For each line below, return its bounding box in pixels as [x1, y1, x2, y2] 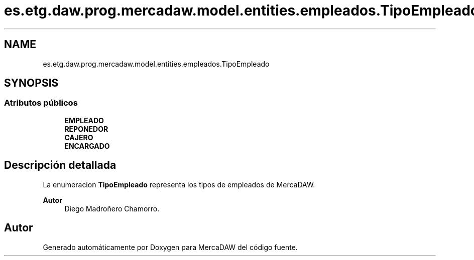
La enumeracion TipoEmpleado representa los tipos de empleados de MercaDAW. [43, 180, 315, 189]
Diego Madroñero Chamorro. [64, 204, 160, 213]
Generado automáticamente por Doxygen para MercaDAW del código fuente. [43, 242, 298, 251]
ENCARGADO [64, 141, 110, 150]
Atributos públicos [4, 98, 78, 108]
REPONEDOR [64, 124, 108, 133]
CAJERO [64, 133, 93, 142]
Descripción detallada [4, 159, 116, 172]
